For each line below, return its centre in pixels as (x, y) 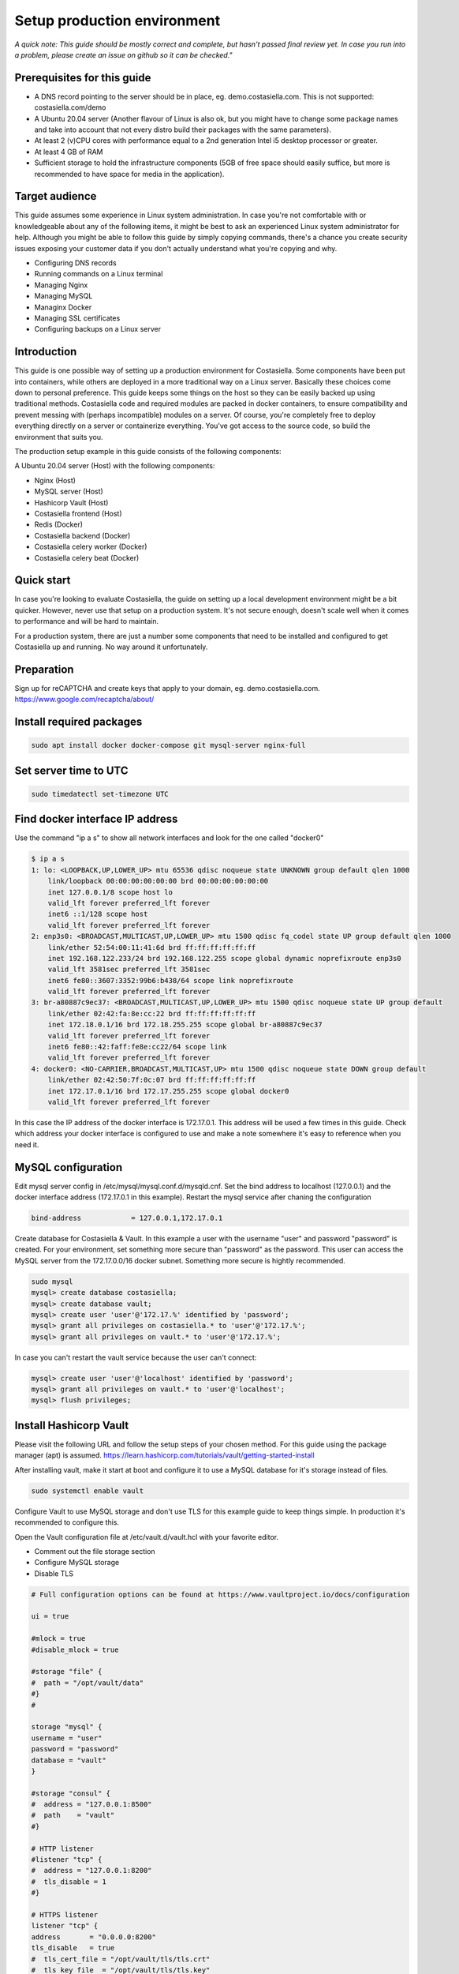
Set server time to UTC (71, 770)
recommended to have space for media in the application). (129, 174)
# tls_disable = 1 (69, 1882)
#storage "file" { (67, 1672)
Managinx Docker (63, 307)
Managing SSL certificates (77, 318)
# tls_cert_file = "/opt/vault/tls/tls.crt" (121, 1959)
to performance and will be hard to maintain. (87, 621)
